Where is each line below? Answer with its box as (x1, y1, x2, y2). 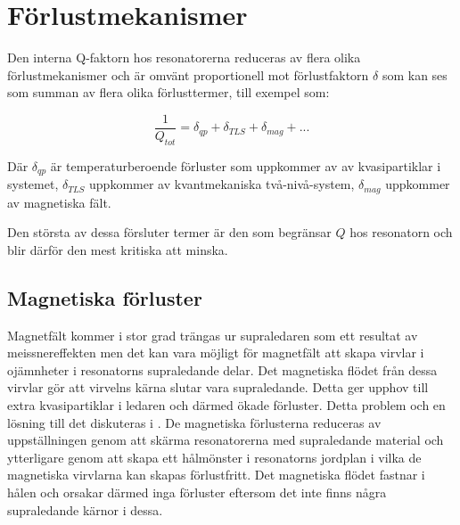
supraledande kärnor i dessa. (7, 500, 163, 519)
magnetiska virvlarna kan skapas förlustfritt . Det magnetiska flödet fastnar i (7, 465, 425, 484)
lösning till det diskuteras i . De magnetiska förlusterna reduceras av (7, 413, 382, 431)
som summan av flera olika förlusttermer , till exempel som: (7, 83, 330, 102)
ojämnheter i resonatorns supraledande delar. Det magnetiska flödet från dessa (7, 360, 438, 379)
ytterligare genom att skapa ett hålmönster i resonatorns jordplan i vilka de (7, 447, 422, 466)
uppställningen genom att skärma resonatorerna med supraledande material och (7, 431, 444, 449)
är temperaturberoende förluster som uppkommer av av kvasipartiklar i (50, 156, 441, 175)
